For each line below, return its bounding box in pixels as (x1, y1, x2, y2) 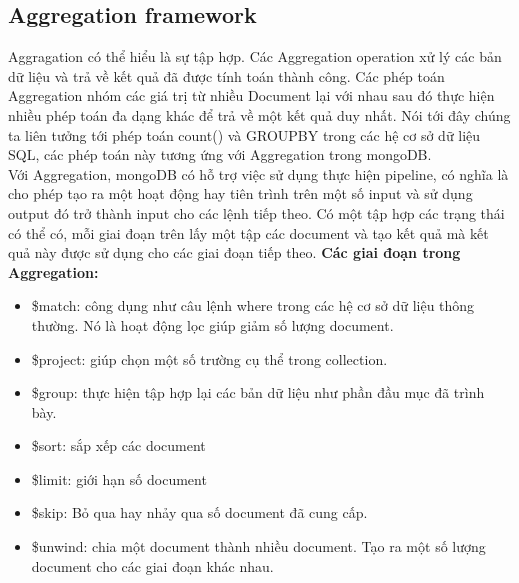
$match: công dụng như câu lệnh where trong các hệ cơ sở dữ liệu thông (31, 295, 475, 316)
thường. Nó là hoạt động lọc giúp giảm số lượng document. (31, 314, 394, 335)
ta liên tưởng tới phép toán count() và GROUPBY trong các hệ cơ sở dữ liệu (8, 124, 481, 145)
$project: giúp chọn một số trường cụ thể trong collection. (31, 348, 388, 369)
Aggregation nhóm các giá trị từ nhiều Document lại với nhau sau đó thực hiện (8, 85, 495, 106)
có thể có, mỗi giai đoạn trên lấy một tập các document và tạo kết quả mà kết (8, 222, 489, 243)
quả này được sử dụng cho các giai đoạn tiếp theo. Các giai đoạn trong (8, 242, 461, 263)
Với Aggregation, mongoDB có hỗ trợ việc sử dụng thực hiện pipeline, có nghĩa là (8, 163, 509, 184)
